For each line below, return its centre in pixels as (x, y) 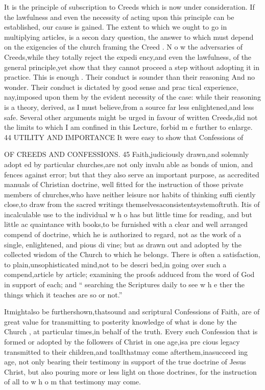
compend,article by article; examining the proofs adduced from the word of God (129, 274)
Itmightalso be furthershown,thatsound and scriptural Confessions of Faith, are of (132, 312)
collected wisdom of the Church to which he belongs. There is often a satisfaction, (132, 254)
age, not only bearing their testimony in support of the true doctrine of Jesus (125, 362)
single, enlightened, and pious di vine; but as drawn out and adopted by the (123, 244)
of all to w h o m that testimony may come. (73, 382)
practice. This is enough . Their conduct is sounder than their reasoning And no (129, 77)
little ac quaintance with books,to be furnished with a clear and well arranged (126, 224)
